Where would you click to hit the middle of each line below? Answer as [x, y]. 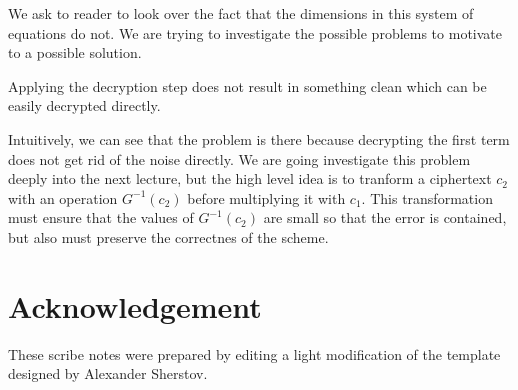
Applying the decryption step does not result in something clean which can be [247, 85]
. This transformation [427, 197]
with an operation [63, 197]
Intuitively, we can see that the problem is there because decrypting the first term [259, 138]
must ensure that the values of [101, 217]
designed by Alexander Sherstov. [108, 373]
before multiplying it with [266, 197]
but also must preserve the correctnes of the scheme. [168, 236]
